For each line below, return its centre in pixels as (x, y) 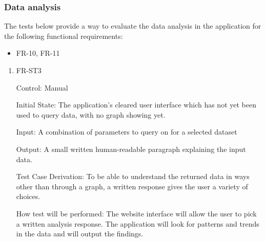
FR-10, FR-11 (38, 53)
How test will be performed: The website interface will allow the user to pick (136, 213)
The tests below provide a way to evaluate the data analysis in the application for (133, 26)
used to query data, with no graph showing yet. (91, 114)
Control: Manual (42, 87)
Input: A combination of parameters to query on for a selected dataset (127, 132)
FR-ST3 (29, 70)
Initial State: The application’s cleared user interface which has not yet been (136, 105)
